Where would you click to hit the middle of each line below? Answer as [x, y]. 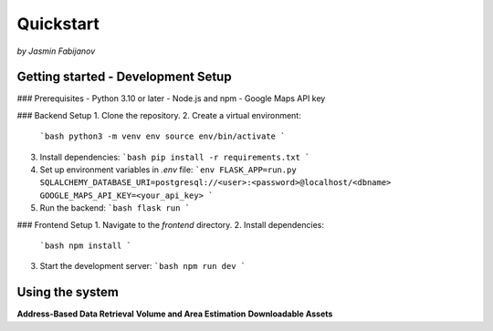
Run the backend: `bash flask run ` [115, 208]
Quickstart [58, 24]
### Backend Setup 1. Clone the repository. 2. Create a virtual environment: [159, 115]
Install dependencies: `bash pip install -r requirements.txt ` [175, 157]
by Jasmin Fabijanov [56, 51]
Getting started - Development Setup [124, 77]
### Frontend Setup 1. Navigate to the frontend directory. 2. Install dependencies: [170, 224]
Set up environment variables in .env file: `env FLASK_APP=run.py [168, 170]
